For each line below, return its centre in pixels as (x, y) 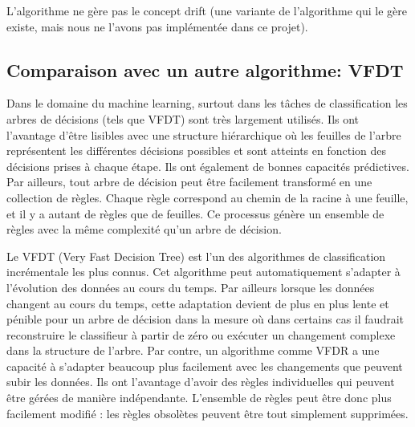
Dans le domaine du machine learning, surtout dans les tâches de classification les (207, 103)
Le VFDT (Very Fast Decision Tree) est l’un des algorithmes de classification (196, 256)
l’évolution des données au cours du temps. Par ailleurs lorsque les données (191, 287)
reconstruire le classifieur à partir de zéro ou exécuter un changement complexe (201, 334)
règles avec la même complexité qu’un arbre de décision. (144, 229)
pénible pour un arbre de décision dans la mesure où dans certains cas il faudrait (205, 319)
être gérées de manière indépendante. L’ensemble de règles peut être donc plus (199, 398)
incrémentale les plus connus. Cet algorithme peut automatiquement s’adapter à (203, 272)
